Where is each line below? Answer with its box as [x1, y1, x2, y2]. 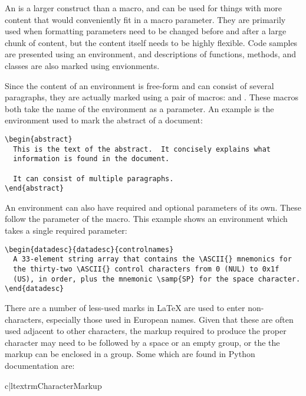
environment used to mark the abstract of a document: [5, 114, 203, 126]
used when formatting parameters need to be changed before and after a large [5, 25, 287, 37]
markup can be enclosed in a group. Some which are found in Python [5, 348, 255, 360]
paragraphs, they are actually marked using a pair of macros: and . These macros [5, 91, 299, 103]
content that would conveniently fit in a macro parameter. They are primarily [5, 13, 286, 25]
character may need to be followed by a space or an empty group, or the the [5, 336, 280, 348]
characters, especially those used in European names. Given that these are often [5, 313, 294, 325]
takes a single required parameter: [5, 224, 127, 237]
